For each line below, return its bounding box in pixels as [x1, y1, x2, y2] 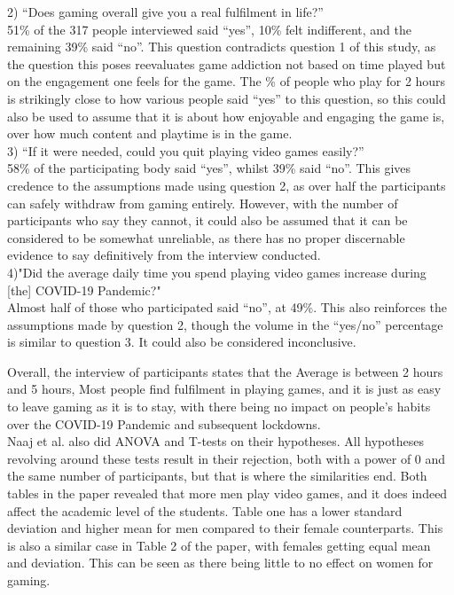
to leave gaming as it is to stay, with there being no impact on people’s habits [7, 397, 431, 416]
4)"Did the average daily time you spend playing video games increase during [7, 262, 427, 281]
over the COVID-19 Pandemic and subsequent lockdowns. [7, 414, 321, 433]
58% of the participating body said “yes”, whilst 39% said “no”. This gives [7, 159, 411, 177]
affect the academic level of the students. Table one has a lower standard [7, 501, 403, 520]
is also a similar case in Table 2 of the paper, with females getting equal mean [7, 536, 431, 554]
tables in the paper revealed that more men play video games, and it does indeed [7, 484, 448, 503]
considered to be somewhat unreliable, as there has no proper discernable [7, 228, 405, 247]
